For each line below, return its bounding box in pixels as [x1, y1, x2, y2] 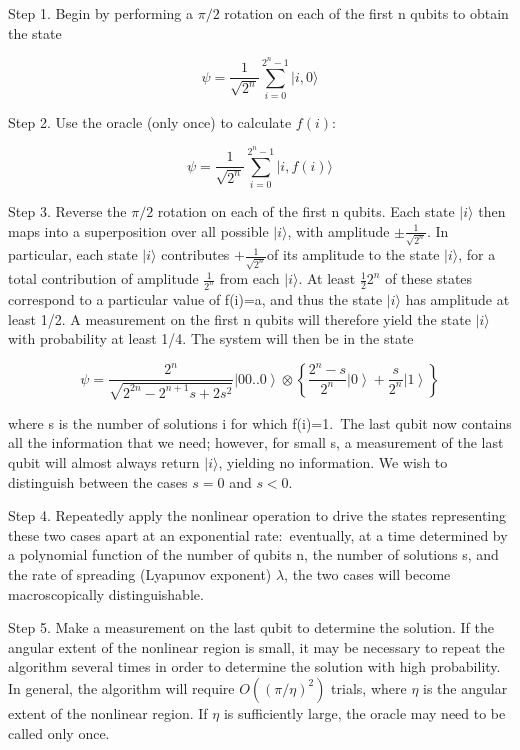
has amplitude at [405, 289, 510, 310]
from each [219, 268, 280, 289]
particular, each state [8, 244, 138, 265]
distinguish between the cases [8, 471, 188, 492]
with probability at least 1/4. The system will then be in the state [8, 328, 414, 349]
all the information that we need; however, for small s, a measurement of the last [8, 432, 504, 453]
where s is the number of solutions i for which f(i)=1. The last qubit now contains [8, 412, 512, 433]
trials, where [331, 677, 407, 698]
